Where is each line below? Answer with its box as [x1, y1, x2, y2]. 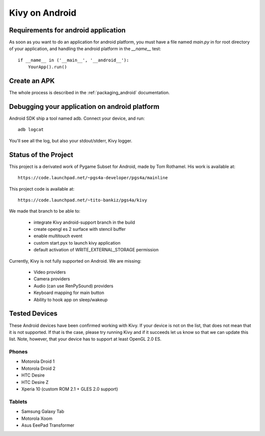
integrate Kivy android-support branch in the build [33, 219, 135, 225]
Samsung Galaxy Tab [21, 409, 65, 414]
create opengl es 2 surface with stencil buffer [33, 226, 126, 232]
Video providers [33, 269, 66, 275]
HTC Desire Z [21, 379, 49, 385]
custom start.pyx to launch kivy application [33, 240, 121, 245]
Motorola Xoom [21, 415, 53, 421]
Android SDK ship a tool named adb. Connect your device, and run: [9, 115, 145, 121]
